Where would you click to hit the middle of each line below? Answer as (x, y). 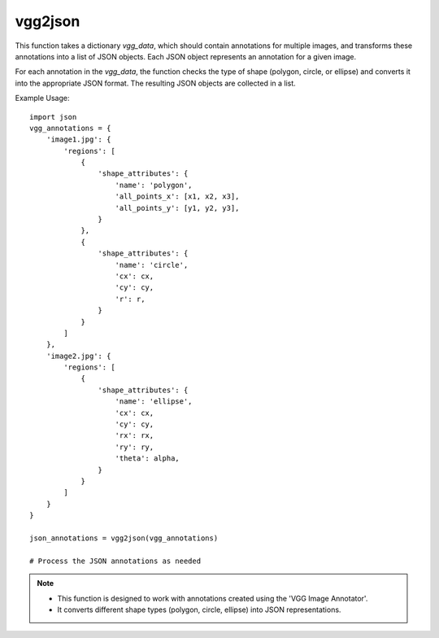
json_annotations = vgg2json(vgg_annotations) (124, 538)
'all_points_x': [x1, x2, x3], (177, 197)
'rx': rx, (135, 436)
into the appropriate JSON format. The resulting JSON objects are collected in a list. (155, 83)
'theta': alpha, (148, 459)
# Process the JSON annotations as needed (115, 561)
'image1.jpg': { (78, 140)
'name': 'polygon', (154, 185)
